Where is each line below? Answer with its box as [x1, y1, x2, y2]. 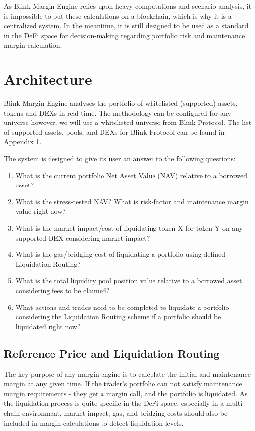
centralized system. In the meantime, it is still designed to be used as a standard [4, 20, 249, 31]
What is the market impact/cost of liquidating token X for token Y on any [15, 223, 243, 233]
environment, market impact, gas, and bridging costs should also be [22, 407, 228, 418]
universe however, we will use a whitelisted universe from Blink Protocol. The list [4, 117, 252, 127]
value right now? [15, 206, 66, 216]
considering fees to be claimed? [15, 285, 110, 295]
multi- [226, 398, 245, 408]
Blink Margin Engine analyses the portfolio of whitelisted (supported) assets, [4, 98, 238, 108]
